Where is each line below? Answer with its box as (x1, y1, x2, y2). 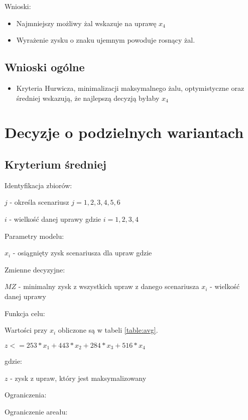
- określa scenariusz (10, 197, 69, 207)
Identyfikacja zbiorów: (5, 180, 72, 190)
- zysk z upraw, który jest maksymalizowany (10, 372, 147, 383)
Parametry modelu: (5, 230, 64, 241)
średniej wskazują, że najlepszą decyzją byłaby (16, 92, 160, 103)
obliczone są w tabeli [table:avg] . (58, 325, 158, 335)
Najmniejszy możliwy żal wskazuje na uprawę (16, 18, 157, 28)
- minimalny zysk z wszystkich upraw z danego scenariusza (18, 281, 199, 292)
